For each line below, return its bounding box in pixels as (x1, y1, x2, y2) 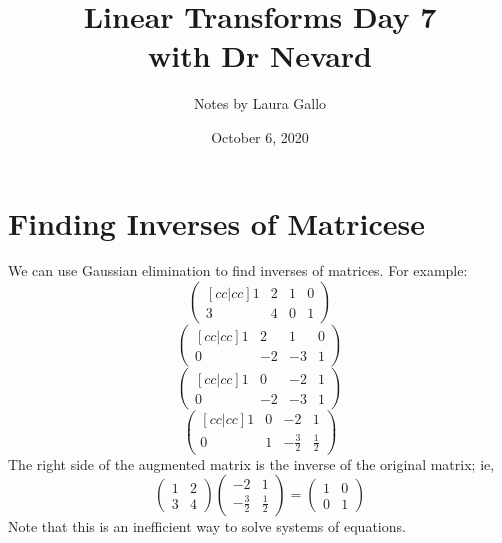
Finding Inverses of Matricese (8, 202, 426, 243)
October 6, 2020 (211, 126, 309, 147)
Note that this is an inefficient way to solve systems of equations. (8, 516, 406, 537)
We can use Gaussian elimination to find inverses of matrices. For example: (8, 260, 468, 281)
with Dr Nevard (147, 35, 372, 76)
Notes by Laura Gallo (193, 93, 327, 114)
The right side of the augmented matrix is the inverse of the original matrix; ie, (8, 453, 495, 474)
